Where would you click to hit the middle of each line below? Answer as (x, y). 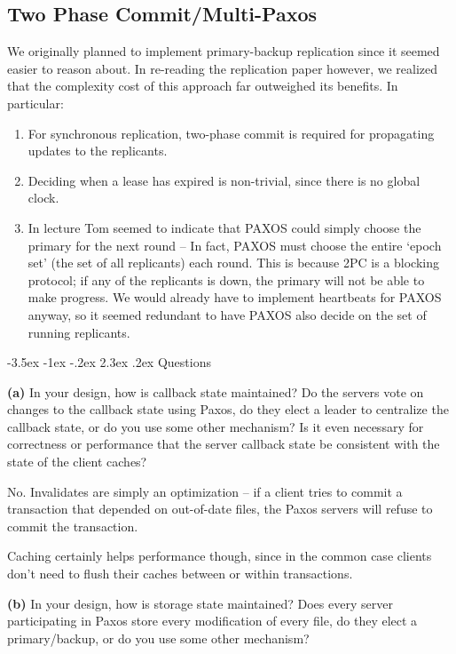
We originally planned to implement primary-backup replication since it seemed (224, 51)
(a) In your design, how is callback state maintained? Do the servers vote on (216, 391)
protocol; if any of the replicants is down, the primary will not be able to (226, 279)
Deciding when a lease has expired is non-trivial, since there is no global (224, 180)
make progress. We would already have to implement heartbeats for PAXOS (235, 297)
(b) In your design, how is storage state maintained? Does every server (200, 603)
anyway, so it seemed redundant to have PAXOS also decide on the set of (227, 314)
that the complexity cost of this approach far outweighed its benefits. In (203, 86)
